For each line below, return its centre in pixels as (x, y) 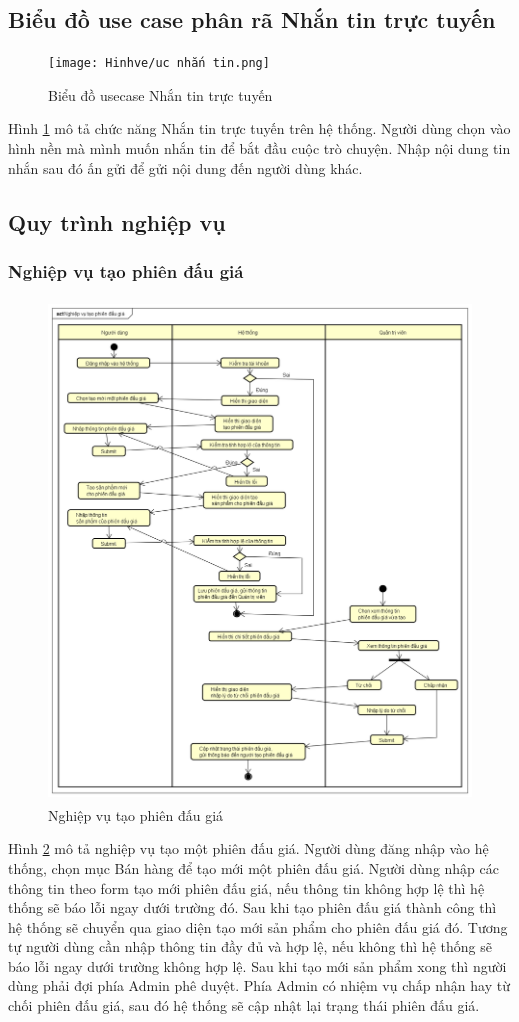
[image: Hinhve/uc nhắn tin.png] (159, 63)
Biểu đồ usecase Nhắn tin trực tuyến (160, 94)
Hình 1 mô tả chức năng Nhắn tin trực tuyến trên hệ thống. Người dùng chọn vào (259, 128)
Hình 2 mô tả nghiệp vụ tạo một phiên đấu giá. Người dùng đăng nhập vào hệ (248, 848)
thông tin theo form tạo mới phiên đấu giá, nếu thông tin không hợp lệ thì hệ (246, 887)
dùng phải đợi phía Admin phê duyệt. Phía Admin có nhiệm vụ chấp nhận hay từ (259, 985)
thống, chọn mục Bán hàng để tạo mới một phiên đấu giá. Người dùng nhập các (253, 867)
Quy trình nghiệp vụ (117, 221)
